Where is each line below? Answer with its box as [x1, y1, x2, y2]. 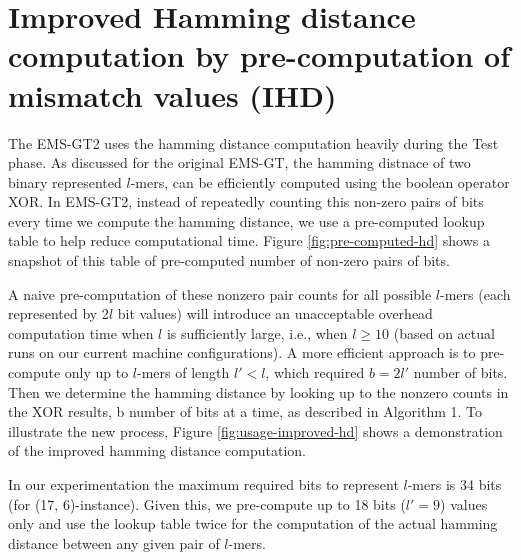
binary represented [8, 171, 122, 192]
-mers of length [137, 362, 230, 383]
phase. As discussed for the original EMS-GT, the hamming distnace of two [8, 152, 471, 173]
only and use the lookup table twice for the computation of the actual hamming [8, 513, 498, 534]
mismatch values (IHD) [8, 74, 337, 115]
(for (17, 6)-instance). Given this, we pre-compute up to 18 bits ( [8, 493, 406, 514]
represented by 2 [8, 303, 109, 324]
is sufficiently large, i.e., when [166, 322, 348, 343]
